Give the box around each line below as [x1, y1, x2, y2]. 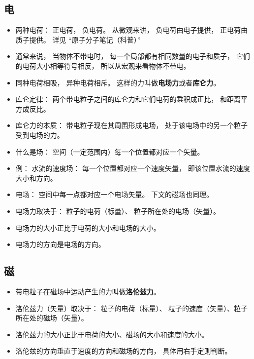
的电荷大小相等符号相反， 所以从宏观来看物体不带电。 [15, 60, 190, 71]
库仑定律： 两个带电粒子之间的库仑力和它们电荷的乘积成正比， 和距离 [15, 94, 241, 104]
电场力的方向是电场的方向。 [15, 239, 105, 249]
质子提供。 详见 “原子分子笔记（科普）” [15, 34, 141, 44]
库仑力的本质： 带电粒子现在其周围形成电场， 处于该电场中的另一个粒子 [15, 120, 248, 130]
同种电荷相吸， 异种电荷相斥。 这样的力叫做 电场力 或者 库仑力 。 [15, 77, 221, 87]
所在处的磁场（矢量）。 [15, 313, 88, 323]
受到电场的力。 [15, 129, 64, 140]
